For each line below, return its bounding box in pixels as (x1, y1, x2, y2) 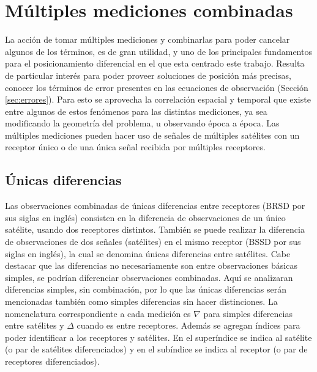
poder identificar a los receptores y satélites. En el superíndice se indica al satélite (5, 330, 312, 343)
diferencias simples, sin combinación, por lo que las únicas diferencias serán (5, 283, 287, 296)
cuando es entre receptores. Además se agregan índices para (76, 319, 300, 332)
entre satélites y (5, 319, 64, 332)
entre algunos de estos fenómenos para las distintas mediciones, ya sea (5, 104, 267, 117)
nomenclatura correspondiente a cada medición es (5, 307, 191, 319)
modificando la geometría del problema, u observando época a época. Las (5, 117, 280, 129)
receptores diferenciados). (5, 354, 100, 367)
